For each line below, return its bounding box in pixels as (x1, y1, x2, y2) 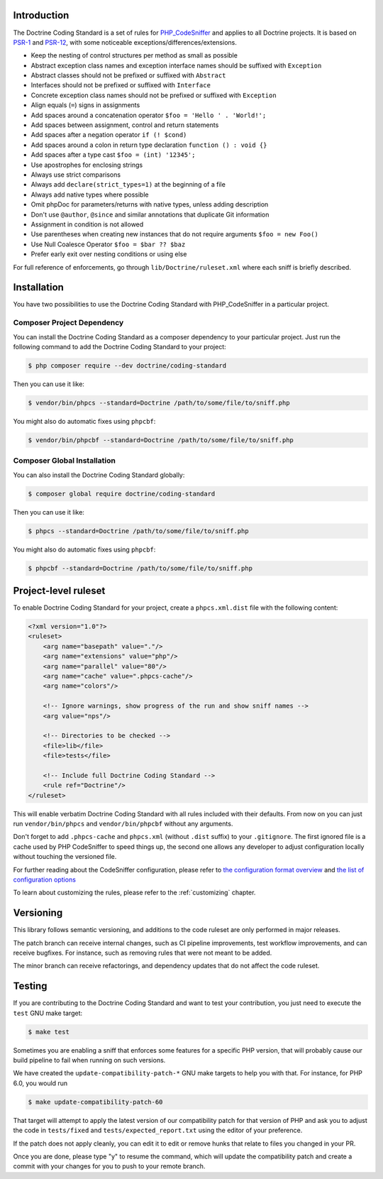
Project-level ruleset (13, 584, 106, 596)
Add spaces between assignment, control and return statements (30, 121, 219, 129)
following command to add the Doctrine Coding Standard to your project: (13, 342, 226, 351)
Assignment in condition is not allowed (30, 220, 144, 229)
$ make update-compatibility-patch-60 (28, 1097, 163, 1106)
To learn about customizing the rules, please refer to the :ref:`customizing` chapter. (13, 888, 256, 897)
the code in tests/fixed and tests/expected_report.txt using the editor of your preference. (13, 1126, 303, 1135)
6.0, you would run (13, 1079, 68, 1087)
